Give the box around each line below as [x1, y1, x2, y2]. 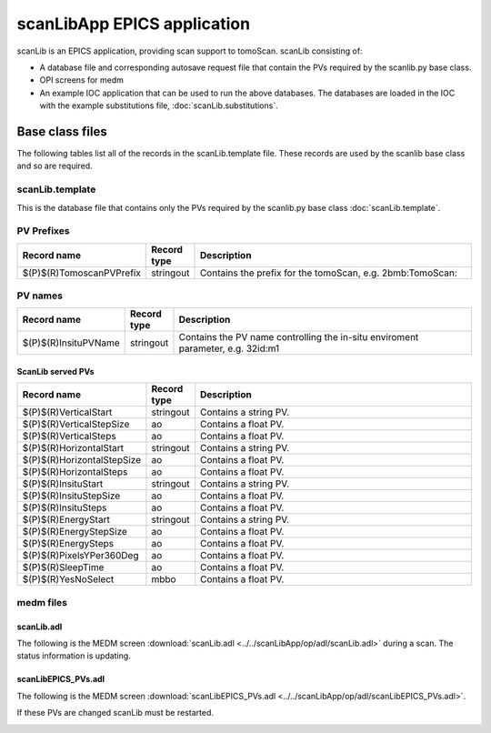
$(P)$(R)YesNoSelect [22, 573, 115, 586]
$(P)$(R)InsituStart [22, 477, 104, 490]
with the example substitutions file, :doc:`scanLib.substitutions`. [39, 100, 278, 111]
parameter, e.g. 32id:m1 [178, 342, 280, 355]
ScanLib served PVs [16, 366, 95, 377]
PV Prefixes [16, 225, 70, 237]
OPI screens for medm [39, 75, 125, 85]
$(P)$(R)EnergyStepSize [22, 526, 127, 538]
